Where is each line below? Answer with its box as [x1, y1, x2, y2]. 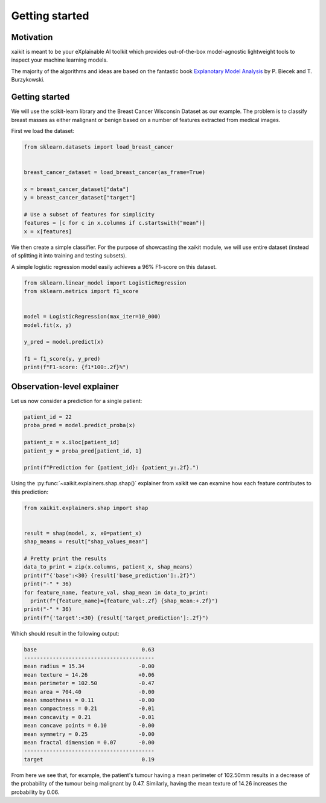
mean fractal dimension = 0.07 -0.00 [24, 739, 155, 746]
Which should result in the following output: [11, 630, 120, 637]
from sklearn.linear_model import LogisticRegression [24, 279, 187, 286]
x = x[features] [24, 228, 72, 235]
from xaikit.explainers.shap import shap [24, 505, 149, 511]
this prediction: [11, 488, 48, 495]
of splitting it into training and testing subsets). [11, 252, 127, 259]
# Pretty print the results [24, 555, 107, 562]
